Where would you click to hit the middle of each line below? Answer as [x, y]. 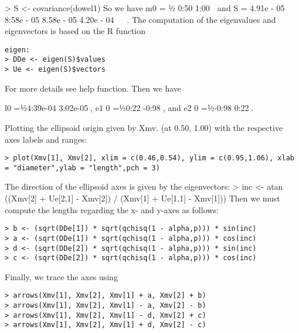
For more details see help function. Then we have [93, 88]
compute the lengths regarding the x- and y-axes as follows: [112, 209]
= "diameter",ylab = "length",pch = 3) [82, 168]
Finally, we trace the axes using [61, 276]
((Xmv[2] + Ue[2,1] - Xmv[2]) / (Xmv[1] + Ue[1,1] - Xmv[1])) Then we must [142, 198]
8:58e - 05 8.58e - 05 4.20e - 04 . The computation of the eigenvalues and [140, 19]
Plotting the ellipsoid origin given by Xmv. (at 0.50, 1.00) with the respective [144, 127]
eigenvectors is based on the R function [75, 31]
